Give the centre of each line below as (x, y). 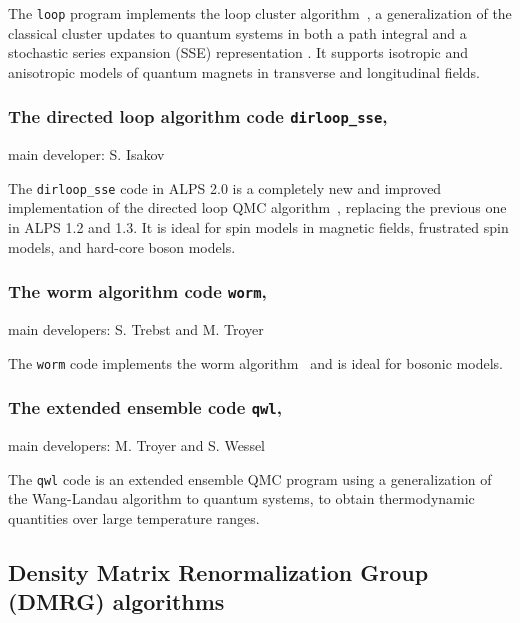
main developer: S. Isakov (86, 154)
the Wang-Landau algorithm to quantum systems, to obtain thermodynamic (241, 498)
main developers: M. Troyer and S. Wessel (137, 445)
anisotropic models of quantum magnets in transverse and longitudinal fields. (244, 71)
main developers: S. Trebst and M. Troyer (136, 329)
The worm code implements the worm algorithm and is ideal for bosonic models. (255, 362)
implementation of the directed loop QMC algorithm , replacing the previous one (257, 207)
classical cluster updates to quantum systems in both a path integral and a (237, 32)
